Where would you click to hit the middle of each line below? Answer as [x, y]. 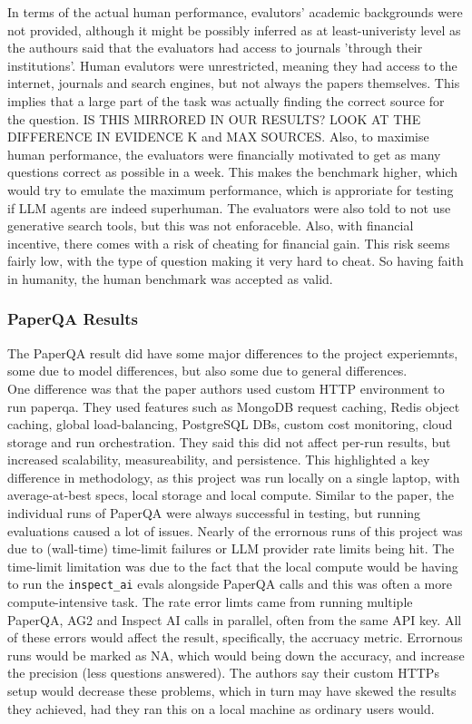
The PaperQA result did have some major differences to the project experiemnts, [233, 352]
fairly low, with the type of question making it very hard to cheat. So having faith [236, 261]
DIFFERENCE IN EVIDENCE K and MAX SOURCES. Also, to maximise [218, 137]
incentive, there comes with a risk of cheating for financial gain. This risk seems [229, 243]
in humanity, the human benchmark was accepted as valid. [170, 278]
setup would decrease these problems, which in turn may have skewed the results [232, 691]
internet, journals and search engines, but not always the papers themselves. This [234, 83]
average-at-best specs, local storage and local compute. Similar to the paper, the [231, 495]
